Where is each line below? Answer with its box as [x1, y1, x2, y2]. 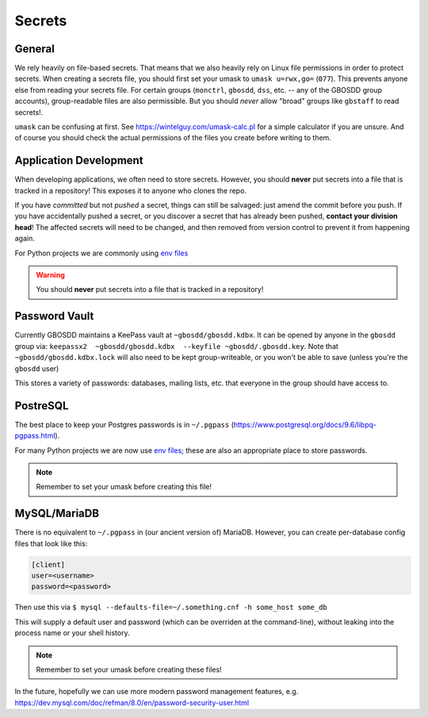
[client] [31, 560, 66, 569]
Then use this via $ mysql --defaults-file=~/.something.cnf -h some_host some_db [14, 603, 328, 612]
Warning [36, 270, 65, 280]
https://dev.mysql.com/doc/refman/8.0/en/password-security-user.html [14, 698, 250, 707]
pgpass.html [14, 431, 55, 440]
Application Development [14, 154, 143, 167]
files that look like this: [14, 539, 88, 548]
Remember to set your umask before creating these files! [36, 665, 222, 674]
